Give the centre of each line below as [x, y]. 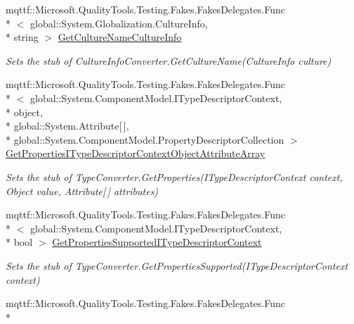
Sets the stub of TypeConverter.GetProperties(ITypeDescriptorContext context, [174, 176]
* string [22, 37]
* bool [19, 242]
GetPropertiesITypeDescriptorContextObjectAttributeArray [136, 153]
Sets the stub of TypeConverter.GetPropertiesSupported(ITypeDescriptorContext [177, 265]
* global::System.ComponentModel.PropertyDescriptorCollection [145, 139]
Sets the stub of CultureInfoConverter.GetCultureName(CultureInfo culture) [169, 60]
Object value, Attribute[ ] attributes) [82, 191]
